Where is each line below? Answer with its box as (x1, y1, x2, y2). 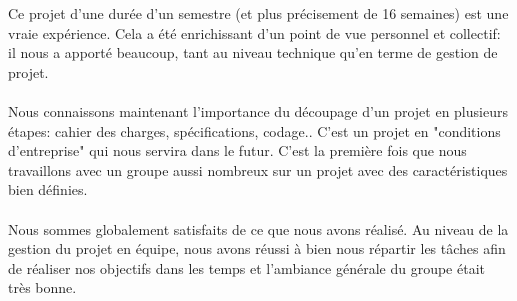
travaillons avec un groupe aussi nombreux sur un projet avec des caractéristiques (8, 159, 508, 180)
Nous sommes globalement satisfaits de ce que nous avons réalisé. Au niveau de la (8, 218, 509, 239)
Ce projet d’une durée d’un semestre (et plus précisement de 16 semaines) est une (8, 3, 509, 23)
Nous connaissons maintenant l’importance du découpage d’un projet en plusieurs (8, 100, 508, 121)
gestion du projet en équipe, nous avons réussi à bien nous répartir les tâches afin (8, 238, 506, 259)
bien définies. (8, 179, 88, 200)
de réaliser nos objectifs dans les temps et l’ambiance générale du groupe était (8, 257, 485, 278)
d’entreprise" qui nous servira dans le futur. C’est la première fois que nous (8, 140, 467, 161)
